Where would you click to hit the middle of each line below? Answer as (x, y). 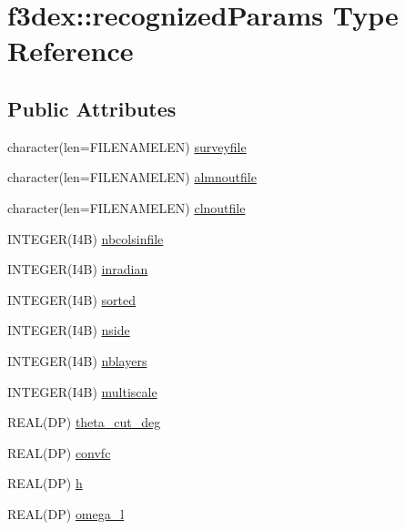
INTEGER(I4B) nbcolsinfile (86, 238)
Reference (71, 51)
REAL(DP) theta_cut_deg (84, 422)
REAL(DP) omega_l (66, 513)
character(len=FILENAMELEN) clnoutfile (127, 207)
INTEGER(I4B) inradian (78, 269)
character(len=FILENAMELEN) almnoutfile (132, 177)
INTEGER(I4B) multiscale (82, 391)
